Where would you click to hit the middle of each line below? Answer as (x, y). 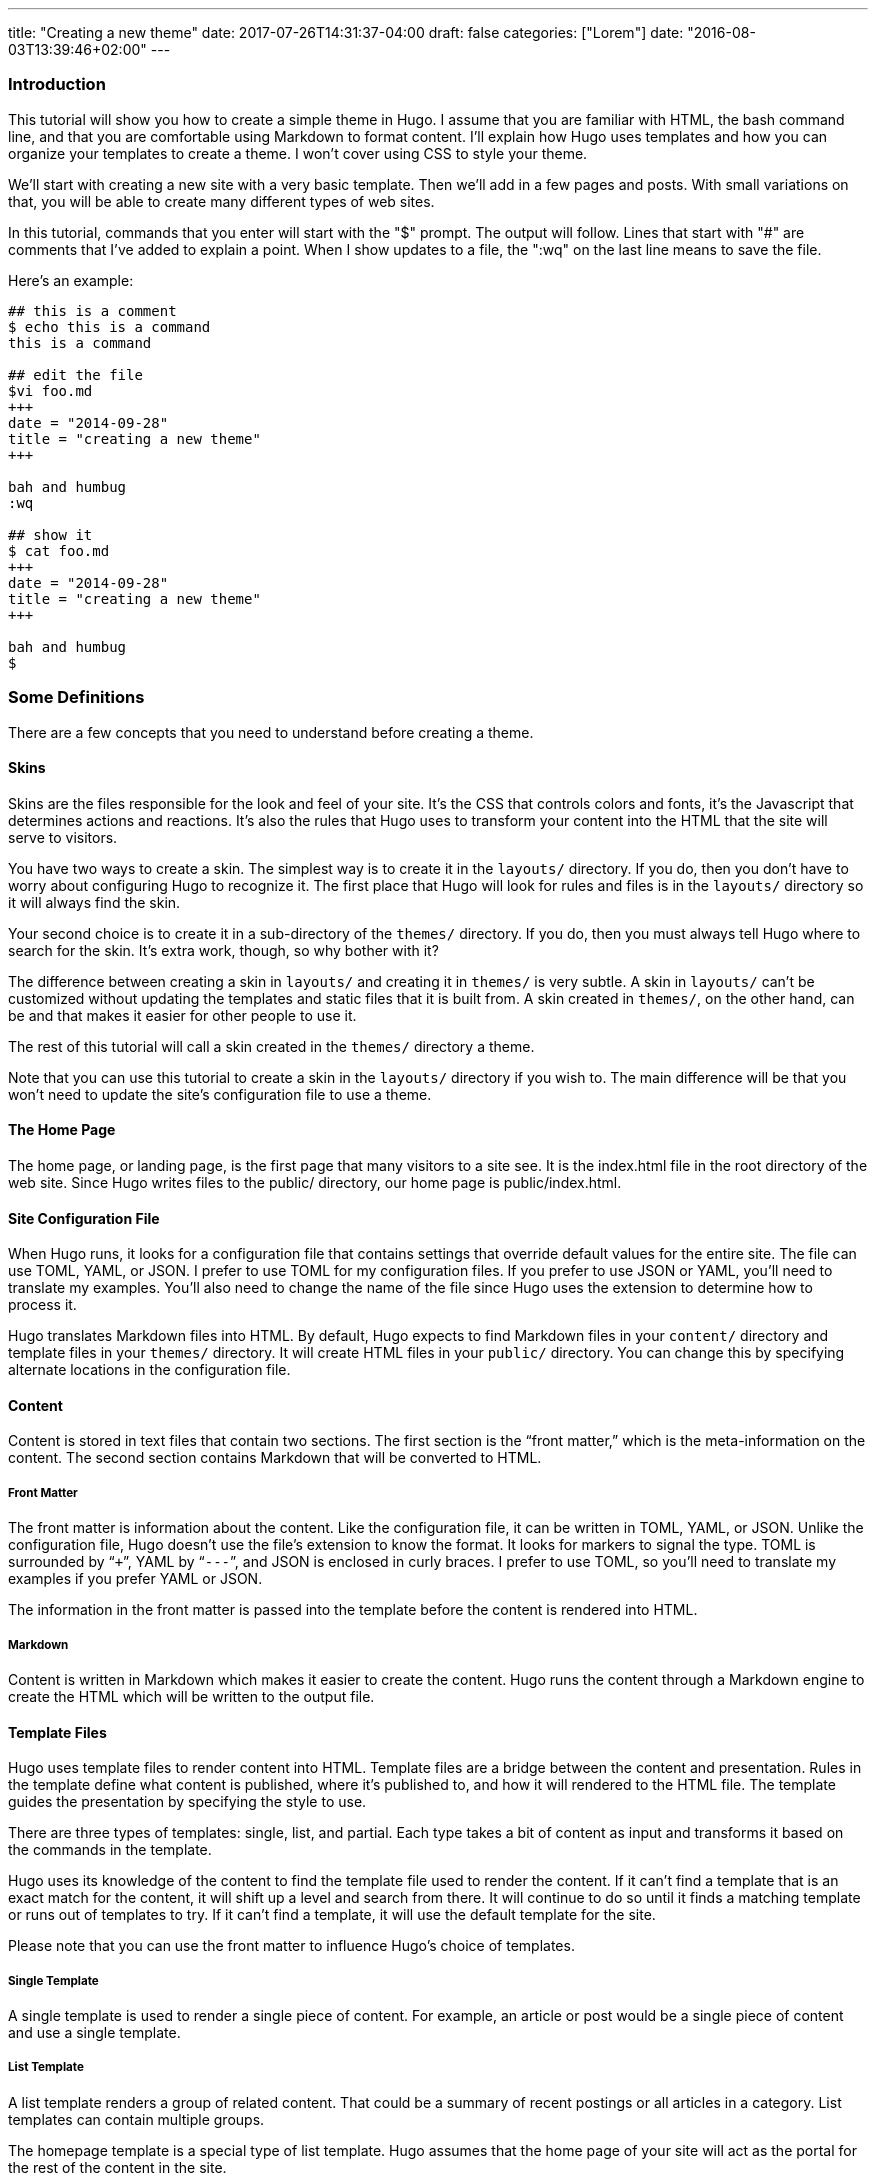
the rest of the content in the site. (117, 2167)
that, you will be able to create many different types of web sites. (221, 201)
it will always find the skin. (94, 902)
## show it (50, 534)
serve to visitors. (63, 837)
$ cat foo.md (59, 550)
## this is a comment (92, 310)
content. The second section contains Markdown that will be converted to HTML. (275, 1458)
